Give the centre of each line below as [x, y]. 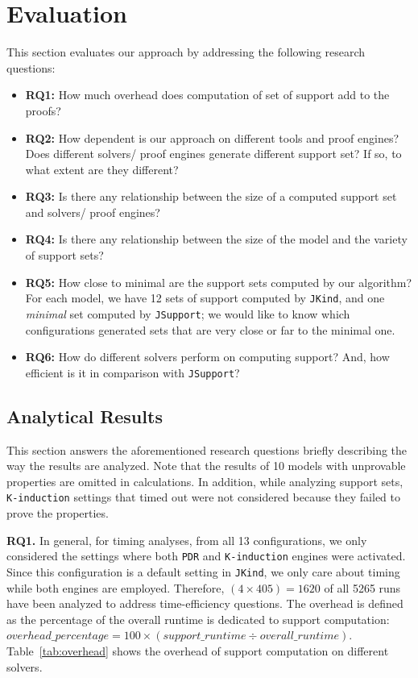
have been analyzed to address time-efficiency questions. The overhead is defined [205, 603]
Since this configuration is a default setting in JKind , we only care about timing [203, 571]
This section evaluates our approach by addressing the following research [186, 52]
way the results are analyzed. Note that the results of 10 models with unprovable [206, 466]
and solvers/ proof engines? [93, 212]
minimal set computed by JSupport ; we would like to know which [188, 313]
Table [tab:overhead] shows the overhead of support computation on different [198, 650]
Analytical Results [85, 416]
